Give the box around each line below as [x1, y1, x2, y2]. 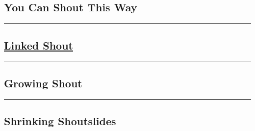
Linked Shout [4, 37, 73, 52]
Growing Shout [4, 75, 82, 90]
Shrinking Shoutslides [4, 113, 116, 128]
